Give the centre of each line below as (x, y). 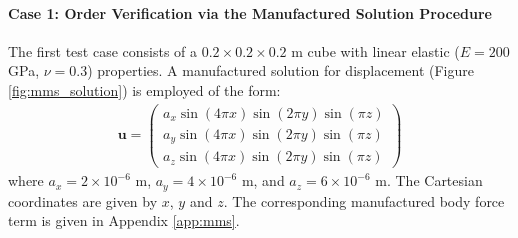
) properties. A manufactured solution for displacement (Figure (280, 70)
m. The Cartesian (429, 180)
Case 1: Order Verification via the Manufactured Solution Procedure (250, 12)
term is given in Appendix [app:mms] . (124, 220)
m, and (263, 180)
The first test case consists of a (103, 50)
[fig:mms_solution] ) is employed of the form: (144, 89)
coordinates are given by (83, 200)
